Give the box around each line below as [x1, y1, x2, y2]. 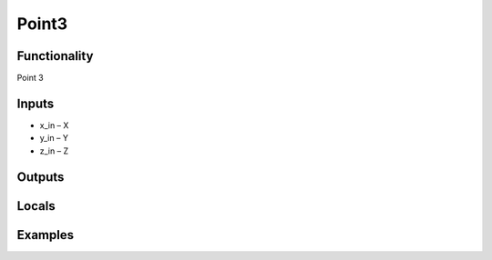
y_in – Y [39, 133, 68, 144]
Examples [16, 227, 75, 243]
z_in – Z [39, 145, 68, 156]
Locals [16, 198, 56, 214]
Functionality [16, 48, 94, 64]
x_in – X [39, 119, 69, 131]
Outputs [16, 169, 65, 185]
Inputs [16, 95, 55, 111]
